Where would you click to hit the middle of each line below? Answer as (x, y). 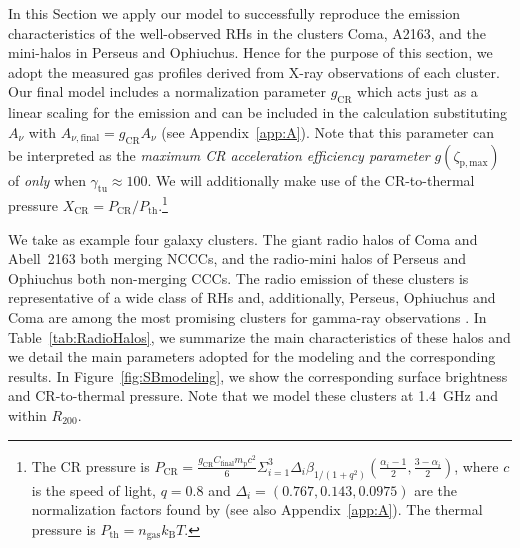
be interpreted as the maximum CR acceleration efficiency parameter (219, 154)
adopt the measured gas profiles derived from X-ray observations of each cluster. (254, 71)
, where (476, 465)
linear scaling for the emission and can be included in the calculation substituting (258, 112)
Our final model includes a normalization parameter (167, 91)
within (27, 414)
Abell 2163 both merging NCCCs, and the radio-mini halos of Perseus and (237, 258)
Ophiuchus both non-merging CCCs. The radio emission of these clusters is (238, 277)
